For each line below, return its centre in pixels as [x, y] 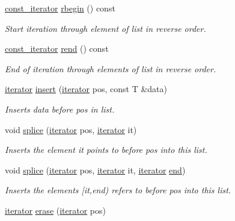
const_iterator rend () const [57, 48]
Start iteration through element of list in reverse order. [105, 28]
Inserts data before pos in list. [60, 109]
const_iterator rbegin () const [60, 8]
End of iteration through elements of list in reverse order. [111, 68]
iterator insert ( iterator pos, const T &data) [86, 89]
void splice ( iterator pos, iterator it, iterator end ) [95, 170]
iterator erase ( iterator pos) [55, 210]
